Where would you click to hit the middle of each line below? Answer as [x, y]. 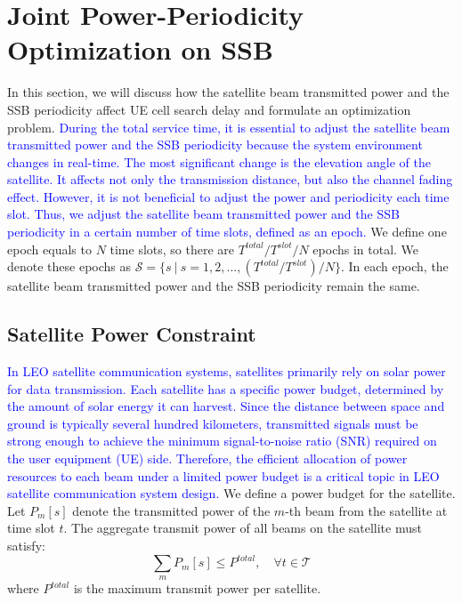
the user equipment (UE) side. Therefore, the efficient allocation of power [207, 458]
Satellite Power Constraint [132, 334]
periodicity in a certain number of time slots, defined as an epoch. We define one [227, 232]
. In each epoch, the [394, 266]
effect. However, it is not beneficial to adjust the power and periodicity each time [228, 196]
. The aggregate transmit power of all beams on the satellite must [243, 528]
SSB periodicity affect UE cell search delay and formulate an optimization [209, 109]
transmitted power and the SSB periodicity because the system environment [215, 145]
